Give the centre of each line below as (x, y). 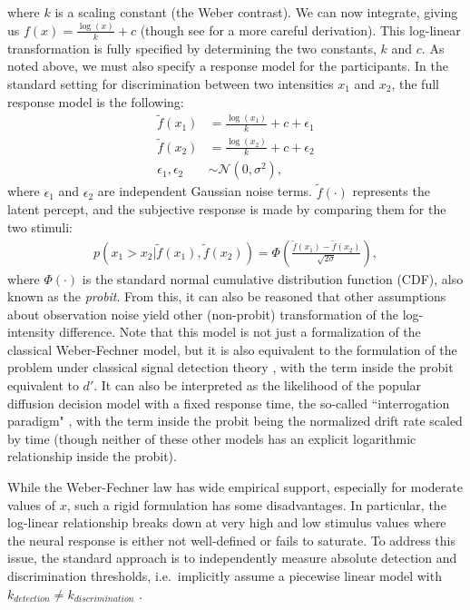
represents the (391, 191)
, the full (415, 83)
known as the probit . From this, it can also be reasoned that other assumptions (227, 296)
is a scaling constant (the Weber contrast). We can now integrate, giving (256, 12)
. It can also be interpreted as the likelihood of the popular (258, 385)
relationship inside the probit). (92, 456)
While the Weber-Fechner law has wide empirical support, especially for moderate (235, 487)
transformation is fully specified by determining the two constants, (192, 48)
